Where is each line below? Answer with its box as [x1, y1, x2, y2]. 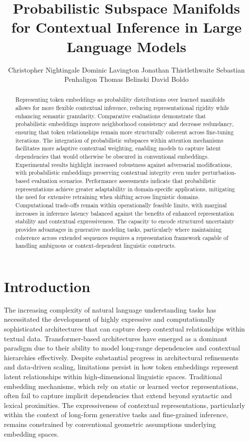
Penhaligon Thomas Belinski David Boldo [64, 74, 189, 84]
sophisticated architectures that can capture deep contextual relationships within [4, 324, 245, 334]
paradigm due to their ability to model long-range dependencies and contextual [4, 343, 240, 353]
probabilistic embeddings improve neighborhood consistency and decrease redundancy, [15, 120, 234, 128]
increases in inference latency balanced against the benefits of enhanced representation [15, 209, 234, 217]
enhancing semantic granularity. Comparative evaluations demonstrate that [15, 111, 206, 120]
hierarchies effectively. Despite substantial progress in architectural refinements [4, 352, 239, 362]
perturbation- [202, 168, 236, 177]
